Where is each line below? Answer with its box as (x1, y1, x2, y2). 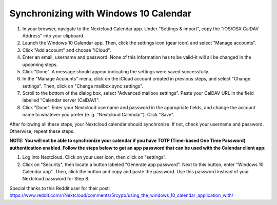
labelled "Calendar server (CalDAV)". (22, 97, 100, 104)
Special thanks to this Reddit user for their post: (9, 185, 110, 191)
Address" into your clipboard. (22, 32, 85, 38)
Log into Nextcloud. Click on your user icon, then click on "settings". (22, 154, 167, 160)
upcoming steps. (22, 61, 58, 68)
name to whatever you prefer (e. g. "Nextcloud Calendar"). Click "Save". (22, 112, 174, 118)
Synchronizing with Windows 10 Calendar (9, 8, 192, 19)
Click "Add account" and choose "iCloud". (22, 47, 111, 53)
